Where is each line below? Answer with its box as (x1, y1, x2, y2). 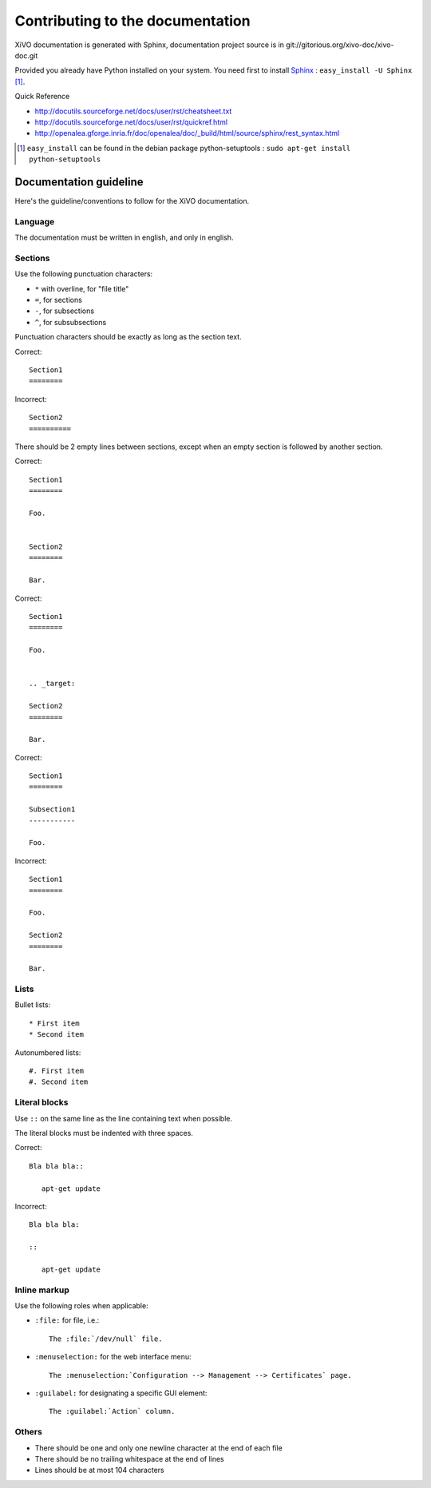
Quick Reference (14, 92, 70, 101)
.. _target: (29, 679, 76, 688)
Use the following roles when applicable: (14, 1301, 148, 1311)
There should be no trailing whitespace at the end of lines (34, 1454, 224, 1463)
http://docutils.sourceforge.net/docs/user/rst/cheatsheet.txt (34, 106, 232, 116)
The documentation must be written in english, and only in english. (14, 232, 234, 243)
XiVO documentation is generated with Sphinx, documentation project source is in (14, 40, 285, 50)
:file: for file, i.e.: (34, 1315, 100, 1325)
